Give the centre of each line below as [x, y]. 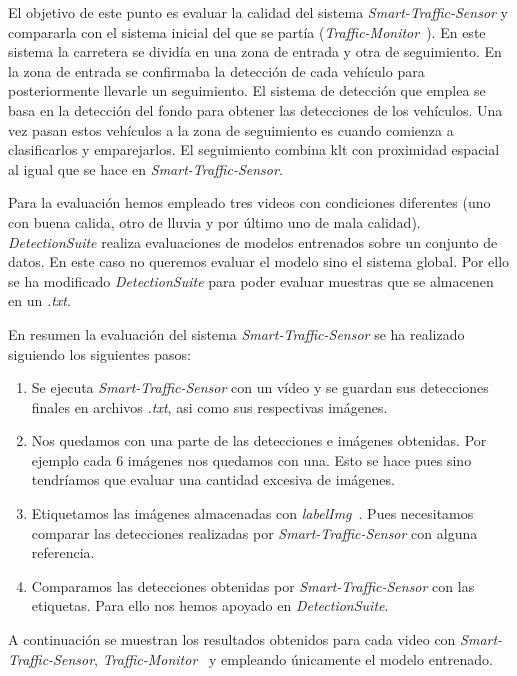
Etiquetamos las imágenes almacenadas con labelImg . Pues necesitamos [252, 513]
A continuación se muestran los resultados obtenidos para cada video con [232, 639]
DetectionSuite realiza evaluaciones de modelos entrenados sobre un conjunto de [253, 241]
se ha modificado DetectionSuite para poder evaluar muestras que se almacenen [251, 280]
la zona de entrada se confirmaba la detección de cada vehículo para [216, 70]
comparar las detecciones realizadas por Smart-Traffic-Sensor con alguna [254, 532]
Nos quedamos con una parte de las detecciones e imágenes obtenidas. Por [259, 440]
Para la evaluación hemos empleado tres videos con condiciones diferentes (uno [249, 202]
